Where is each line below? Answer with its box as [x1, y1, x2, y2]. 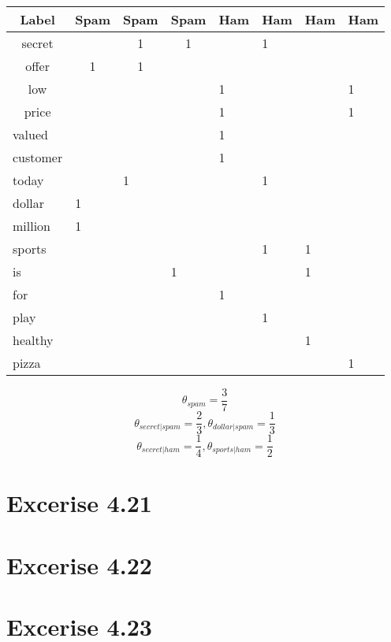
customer [13, 148, 63, 166]
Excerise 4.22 [6, 548, 152, 581]
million [13, 217, 51, 235]
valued [13, 125, 48, 143]
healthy [13, 331, 54, 349]
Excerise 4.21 [6, 487, 152, 519]
